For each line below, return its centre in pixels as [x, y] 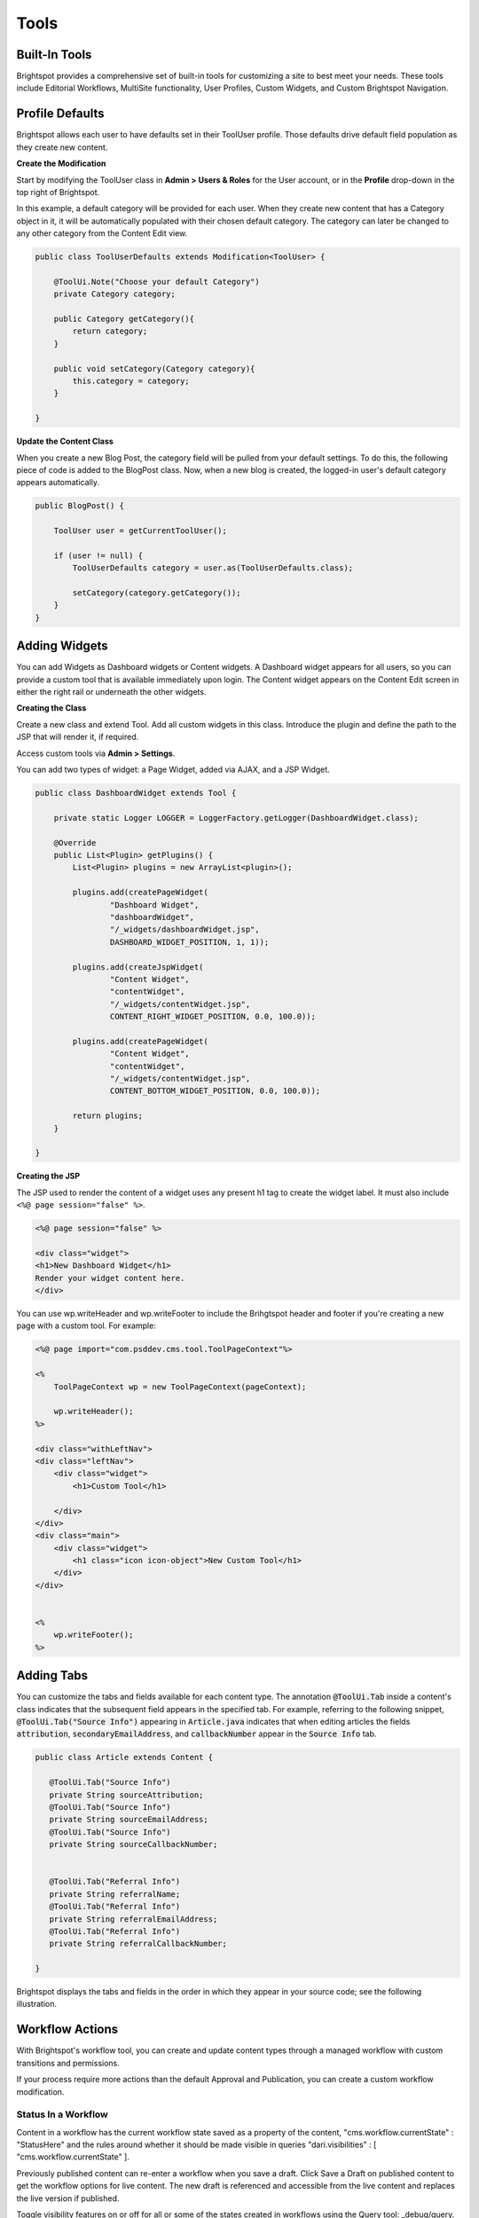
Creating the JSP [48, 1176]
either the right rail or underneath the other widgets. [111, 692]
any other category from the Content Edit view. [102, 233]
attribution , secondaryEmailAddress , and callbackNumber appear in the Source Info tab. [196, 1734]
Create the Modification [61, 163]
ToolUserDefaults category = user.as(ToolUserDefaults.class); [213, 568]
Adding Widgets [62, 646]
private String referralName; [115, 1894]
